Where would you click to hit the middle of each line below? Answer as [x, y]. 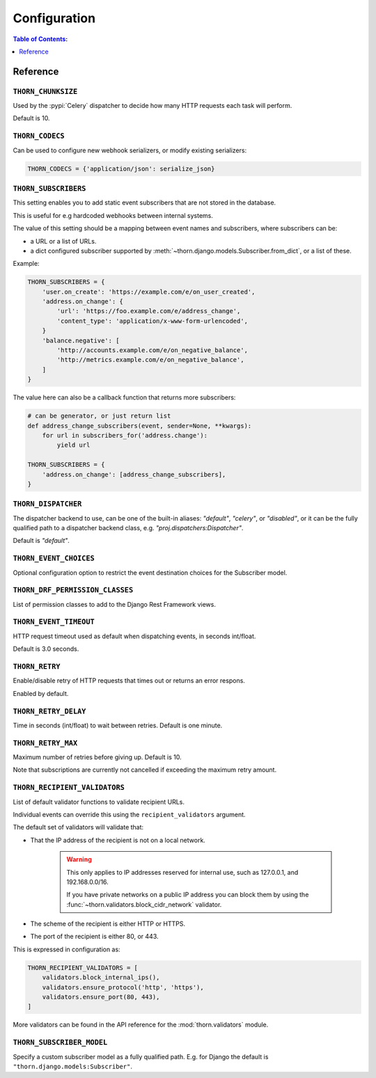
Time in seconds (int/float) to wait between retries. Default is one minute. [118, 725]
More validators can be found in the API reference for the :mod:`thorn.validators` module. [141, 1025]
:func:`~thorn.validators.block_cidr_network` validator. [144, 904]
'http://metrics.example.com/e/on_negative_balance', [150, 360]
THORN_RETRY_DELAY [49, 711]
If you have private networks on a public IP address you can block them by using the [188, 895]
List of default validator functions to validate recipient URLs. [99, 802]
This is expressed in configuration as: [67, 949]
